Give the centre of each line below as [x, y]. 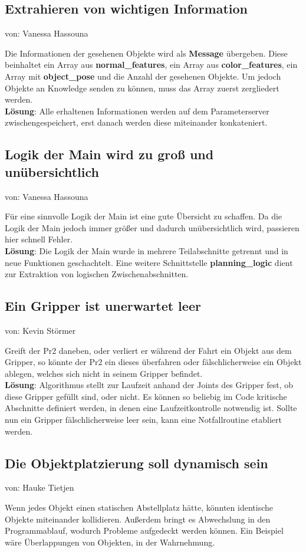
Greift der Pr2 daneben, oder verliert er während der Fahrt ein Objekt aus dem [148, 350]
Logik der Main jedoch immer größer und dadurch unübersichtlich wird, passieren [152, 227]
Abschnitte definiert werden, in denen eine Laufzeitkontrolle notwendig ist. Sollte [151, 408]
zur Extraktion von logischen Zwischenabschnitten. [97, 274]
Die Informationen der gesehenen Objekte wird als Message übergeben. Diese [146, 53]
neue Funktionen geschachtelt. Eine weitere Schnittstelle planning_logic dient [149, 262]
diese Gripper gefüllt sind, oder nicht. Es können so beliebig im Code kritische [146, 396]
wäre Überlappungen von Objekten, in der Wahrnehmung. [110, 542]
